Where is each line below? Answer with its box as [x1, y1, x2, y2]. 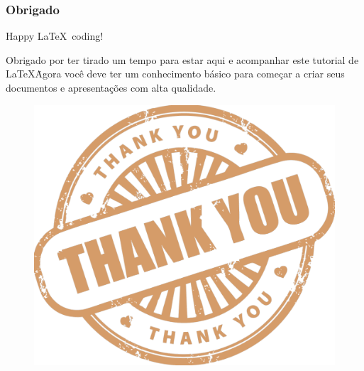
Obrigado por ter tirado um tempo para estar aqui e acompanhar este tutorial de [6, 52, 359, 67]
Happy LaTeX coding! [6, 28, 104, 43]
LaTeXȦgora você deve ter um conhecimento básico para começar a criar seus [6, 66, 345, 81]
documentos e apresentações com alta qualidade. [6, 80, 216, 95]
